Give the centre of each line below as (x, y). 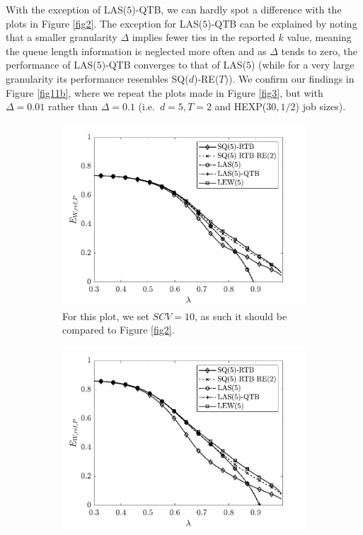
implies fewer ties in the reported (203, 37)
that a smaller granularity (62, 37)
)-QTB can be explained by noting (282, 23)
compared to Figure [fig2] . (119, 330)
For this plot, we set (106, 316)
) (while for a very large (302, 65)
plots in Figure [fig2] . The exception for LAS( (104, 23)
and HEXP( (241, 106)
